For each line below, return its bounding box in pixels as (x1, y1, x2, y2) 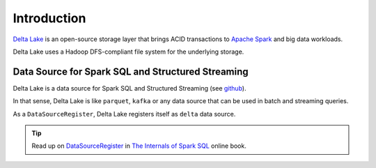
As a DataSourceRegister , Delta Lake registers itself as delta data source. (13, 109, 236, 118)
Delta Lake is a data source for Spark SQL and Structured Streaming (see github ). (13, 84, 246, 92)
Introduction (13, 10, 86, 26)
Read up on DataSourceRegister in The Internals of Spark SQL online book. (31, 142, 246, 150)
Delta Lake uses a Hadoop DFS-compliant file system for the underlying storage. (13, 47, 244, 56)
